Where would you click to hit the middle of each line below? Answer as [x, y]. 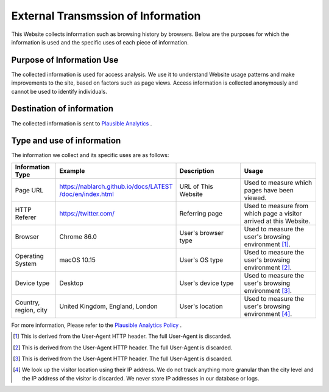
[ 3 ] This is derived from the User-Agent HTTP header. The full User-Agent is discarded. [123, 359]
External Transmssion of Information [106, 16]
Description [197, 170]
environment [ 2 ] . [268, 267]
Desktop [71, 283]
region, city [31, 310]
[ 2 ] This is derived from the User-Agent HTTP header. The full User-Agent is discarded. [123, 348]
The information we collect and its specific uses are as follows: [90, 155]
